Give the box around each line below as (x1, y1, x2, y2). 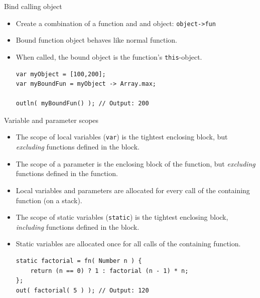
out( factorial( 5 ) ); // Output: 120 (16, 286, 149, 294)
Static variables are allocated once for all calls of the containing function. (16, 238, 241, 249)
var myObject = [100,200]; (16, 70, 106, 78)
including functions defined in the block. (16, 221, 140, 232)
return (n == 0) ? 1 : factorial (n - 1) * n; (30, 267, 189, 274)
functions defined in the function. (16, 168, 118, 179)
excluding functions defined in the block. (16, 141, 140, 152)
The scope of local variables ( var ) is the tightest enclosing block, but (16, 131, 228, 142)
